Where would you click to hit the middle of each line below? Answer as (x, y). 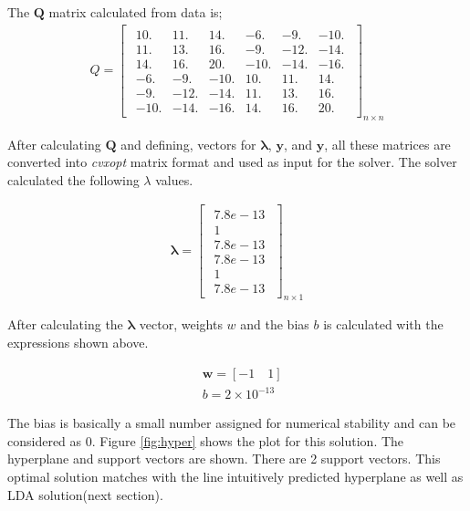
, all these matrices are (387, 144)
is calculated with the (383, 324)
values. (174, 179)
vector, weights (181, 324)
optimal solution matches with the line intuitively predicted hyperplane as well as (235, 476)
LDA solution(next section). (85, 494)
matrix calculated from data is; (136, 12)
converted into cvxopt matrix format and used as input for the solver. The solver (232, 162)
